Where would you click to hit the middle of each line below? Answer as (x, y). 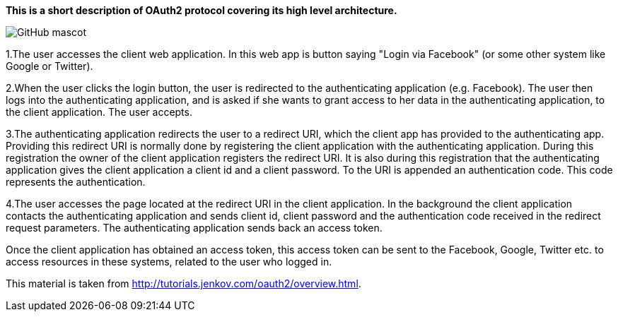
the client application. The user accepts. (99, 112)
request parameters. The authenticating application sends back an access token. (194, 228)
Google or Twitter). (49, 66)
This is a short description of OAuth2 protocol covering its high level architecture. (202, 10)
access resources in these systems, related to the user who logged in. (169, 262)
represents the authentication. (76, 182)
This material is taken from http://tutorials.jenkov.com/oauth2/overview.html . (183, 283)
